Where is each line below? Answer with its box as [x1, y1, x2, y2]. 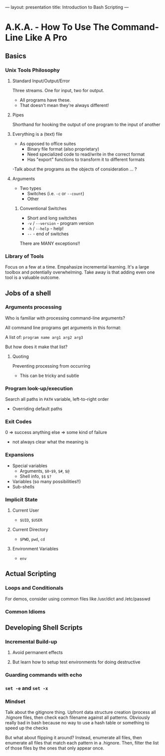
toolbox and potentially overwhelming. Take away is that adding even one [5, 270, 155, 275]
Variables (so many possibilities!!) [12, 478, 81, 485]
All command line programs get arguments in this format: [5, 324, 121, 330]
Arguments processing [5, 304, 62, 311]
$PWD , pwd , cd [19, 536, 46, 542]
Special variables [12, 463, 48, 469]
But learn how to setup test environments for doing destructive [12, 659, 141, 665]
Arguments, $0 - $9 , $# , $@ [19, 468, 70, 474]
